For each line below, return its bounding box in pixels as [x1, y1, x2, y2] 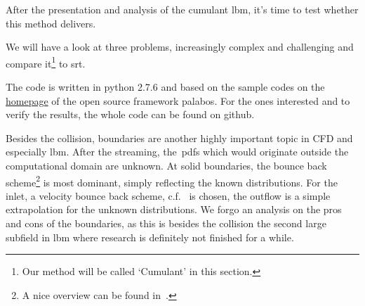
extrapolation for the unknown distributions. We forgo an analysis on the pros [6, 202, 342, 217]
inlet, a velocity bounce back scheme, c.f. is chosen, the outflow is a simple [6, 188, 331, 203]
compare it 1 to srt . [6, 53, 86, 70]
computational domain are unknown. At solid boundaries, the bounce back [6, 158, 327, 172]
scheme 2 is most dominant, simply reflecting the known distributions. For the [6, 172, 338, 189]
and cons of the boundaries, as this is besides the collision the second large [6, 216, 326, 231]
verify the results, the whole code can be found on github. [6, 107, 255, 122]
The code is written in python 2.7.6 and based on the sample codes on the [6, 79, 325, 94]
